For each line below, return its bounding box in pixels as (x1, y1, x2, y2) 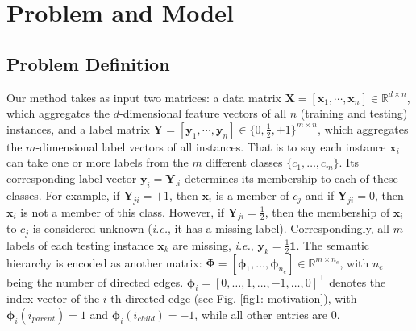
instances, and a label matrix (6, 120, 150, 137)
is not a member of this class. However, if (20, 203, 225, 220)
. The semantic (296, 236, 370, 253)
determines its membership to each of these (184, 169, 398, 186)
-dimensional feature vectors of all (119, 105, 287, 122)
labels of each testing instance (6, 236, 154, 253)
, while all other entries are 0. (194, 305, 340, 322)
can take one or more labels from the (6, 154, 189, 171)
